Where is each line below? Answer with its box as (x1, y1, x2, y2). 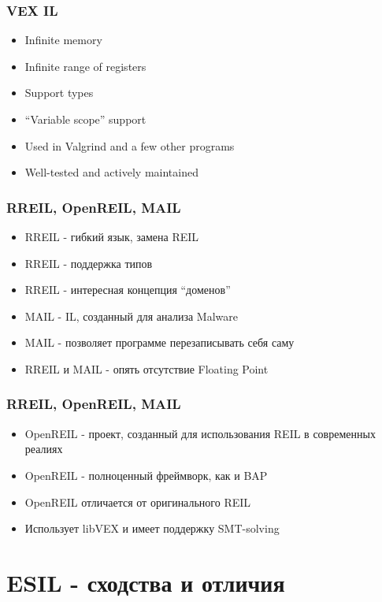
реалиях (24, 440, 63, 457)
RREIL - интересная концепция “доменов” (24, 281, 231, 298)
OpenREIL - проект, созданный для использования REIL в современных (24, 425, 376, 441)
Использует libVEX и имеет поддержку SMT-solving (24, 520, 280, 537)
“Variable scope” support (24, 111, 146, 127)
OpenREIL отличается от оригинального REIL (24, 493, 251, 510)
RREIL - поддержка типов (24, 255, 153, 271)
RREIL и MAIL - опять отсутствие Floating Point (24, 360, 269, 377)
